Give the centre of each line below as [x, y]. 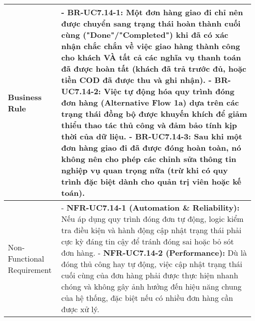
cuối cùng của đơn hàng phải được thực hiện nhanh [150, 275]
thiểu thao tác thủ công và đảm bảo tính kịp [149, 125]
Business [25, 97]
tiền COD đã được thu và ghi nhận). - [137, 80]
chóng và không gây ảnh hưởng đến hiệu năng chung [152, 286]
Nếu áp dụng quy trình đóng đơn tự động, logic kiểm [153, 219]
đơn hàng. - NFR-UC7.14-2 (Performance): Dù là [154, 253]
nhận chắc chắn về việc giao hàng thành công [151, 46]
